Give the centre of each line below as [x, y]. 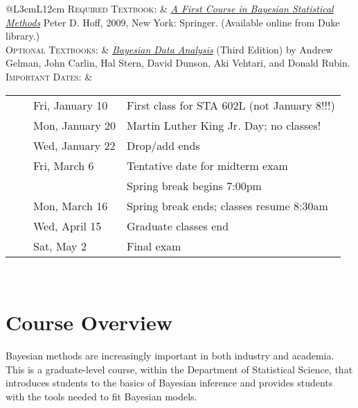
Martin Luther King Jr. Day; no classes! [224, 125]
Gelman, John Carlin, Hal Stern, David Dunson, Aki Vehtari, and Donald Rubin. [178, 63]
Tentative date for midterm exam [207, 165]
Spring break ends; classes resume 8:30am [227, 205]
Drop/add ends [163, 145]
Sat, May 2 [60, 246]
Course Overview [89, 322]
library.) [23, 36]
